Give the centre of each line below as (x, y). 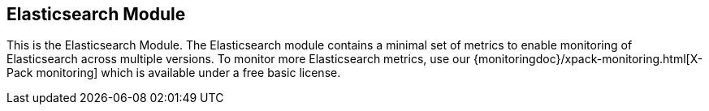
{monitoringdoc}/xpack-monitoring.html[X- (588, 59)
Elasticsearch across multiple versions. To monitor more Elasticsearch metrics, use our (238, 59)
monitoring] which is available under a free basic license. (188, 73)
